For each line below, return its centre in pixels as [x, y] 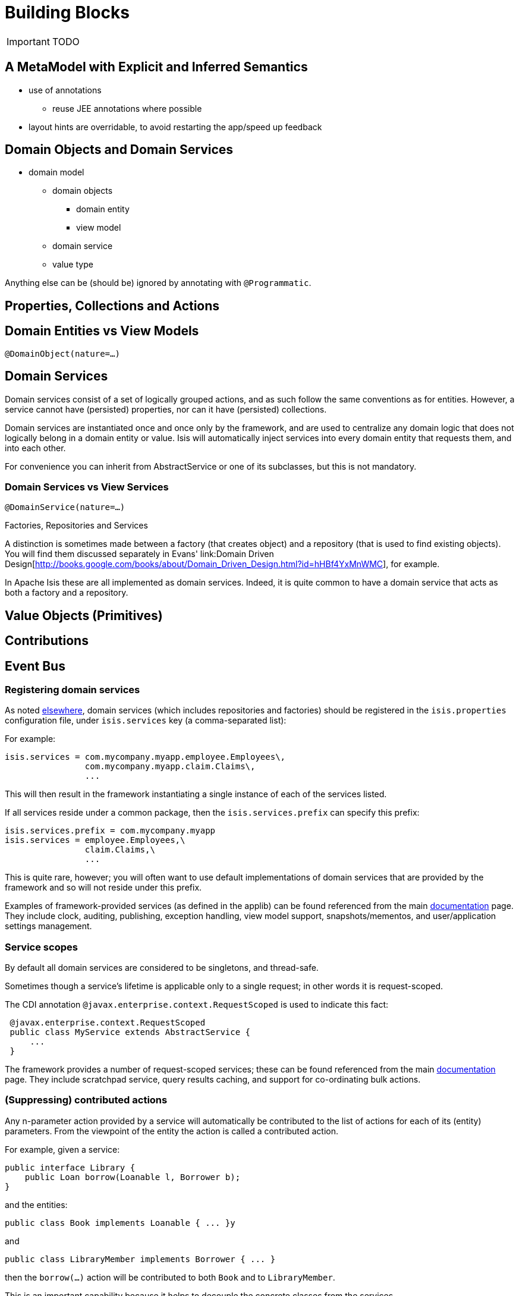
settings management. [48, 926]
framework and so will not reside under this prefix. [103, 888]
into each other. [35, 448]
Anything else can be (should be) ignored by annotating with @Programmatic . [158, 283]
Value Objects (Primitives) [84, 615]
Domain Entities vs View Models [102, 331]
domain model [56, 172]
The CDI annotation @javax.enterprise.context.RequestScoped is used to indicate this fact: [197, 1005]
